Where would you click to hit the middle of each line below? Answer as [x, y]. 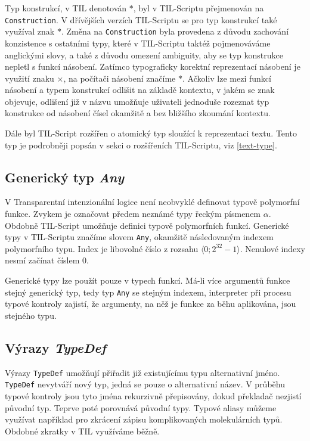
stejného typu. [31, 315]
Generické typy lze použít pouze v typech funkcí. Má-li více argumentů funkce [148, 280]
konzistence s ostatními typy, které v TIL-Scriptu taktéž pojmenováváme [138, 43]
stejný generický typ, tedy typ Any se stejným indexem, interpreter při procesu [148, 292]
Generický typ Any [65, 177]
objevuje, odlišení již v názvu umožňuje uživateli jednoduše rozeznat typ [137, 101]
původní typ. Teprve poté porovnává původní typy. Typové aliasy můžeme [141, 407]
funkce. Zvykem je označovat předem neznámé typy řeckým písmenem [133, 214]
